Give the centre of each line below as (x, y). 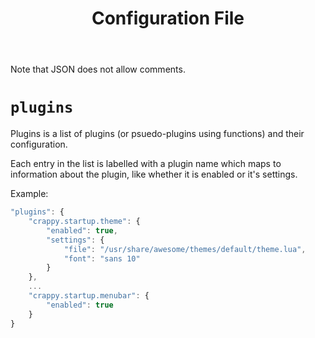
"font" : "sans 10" (102, 258)
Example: (29, 194)
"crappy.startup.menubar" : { (89, 296)
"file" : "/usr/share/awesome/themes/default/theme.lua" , (185, 249)
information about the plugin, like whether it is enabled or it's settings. (154, 174)
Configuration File (168, 18)
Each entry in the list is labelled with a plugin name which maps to (146, 164)
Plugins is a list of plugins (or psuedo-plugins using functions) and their (157, 134)
